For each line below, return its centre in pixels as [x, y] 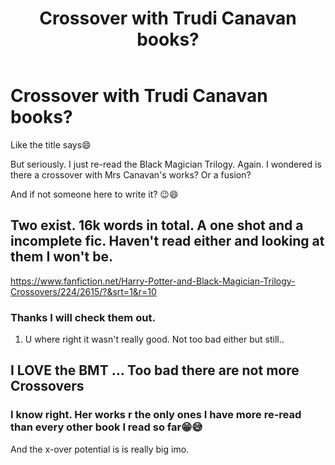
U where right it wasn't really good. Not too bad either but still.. [154, 339]
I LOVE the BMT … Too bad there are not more [155, 370]
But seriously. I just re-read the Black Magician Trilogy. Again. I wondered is [166, 164]
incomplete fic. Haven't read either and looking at [167, 241]
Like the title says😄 [51, 144]
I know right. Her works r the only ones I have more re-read [156, 415]
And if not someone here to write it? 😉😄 [94, 194]
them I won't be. [61, 257]
